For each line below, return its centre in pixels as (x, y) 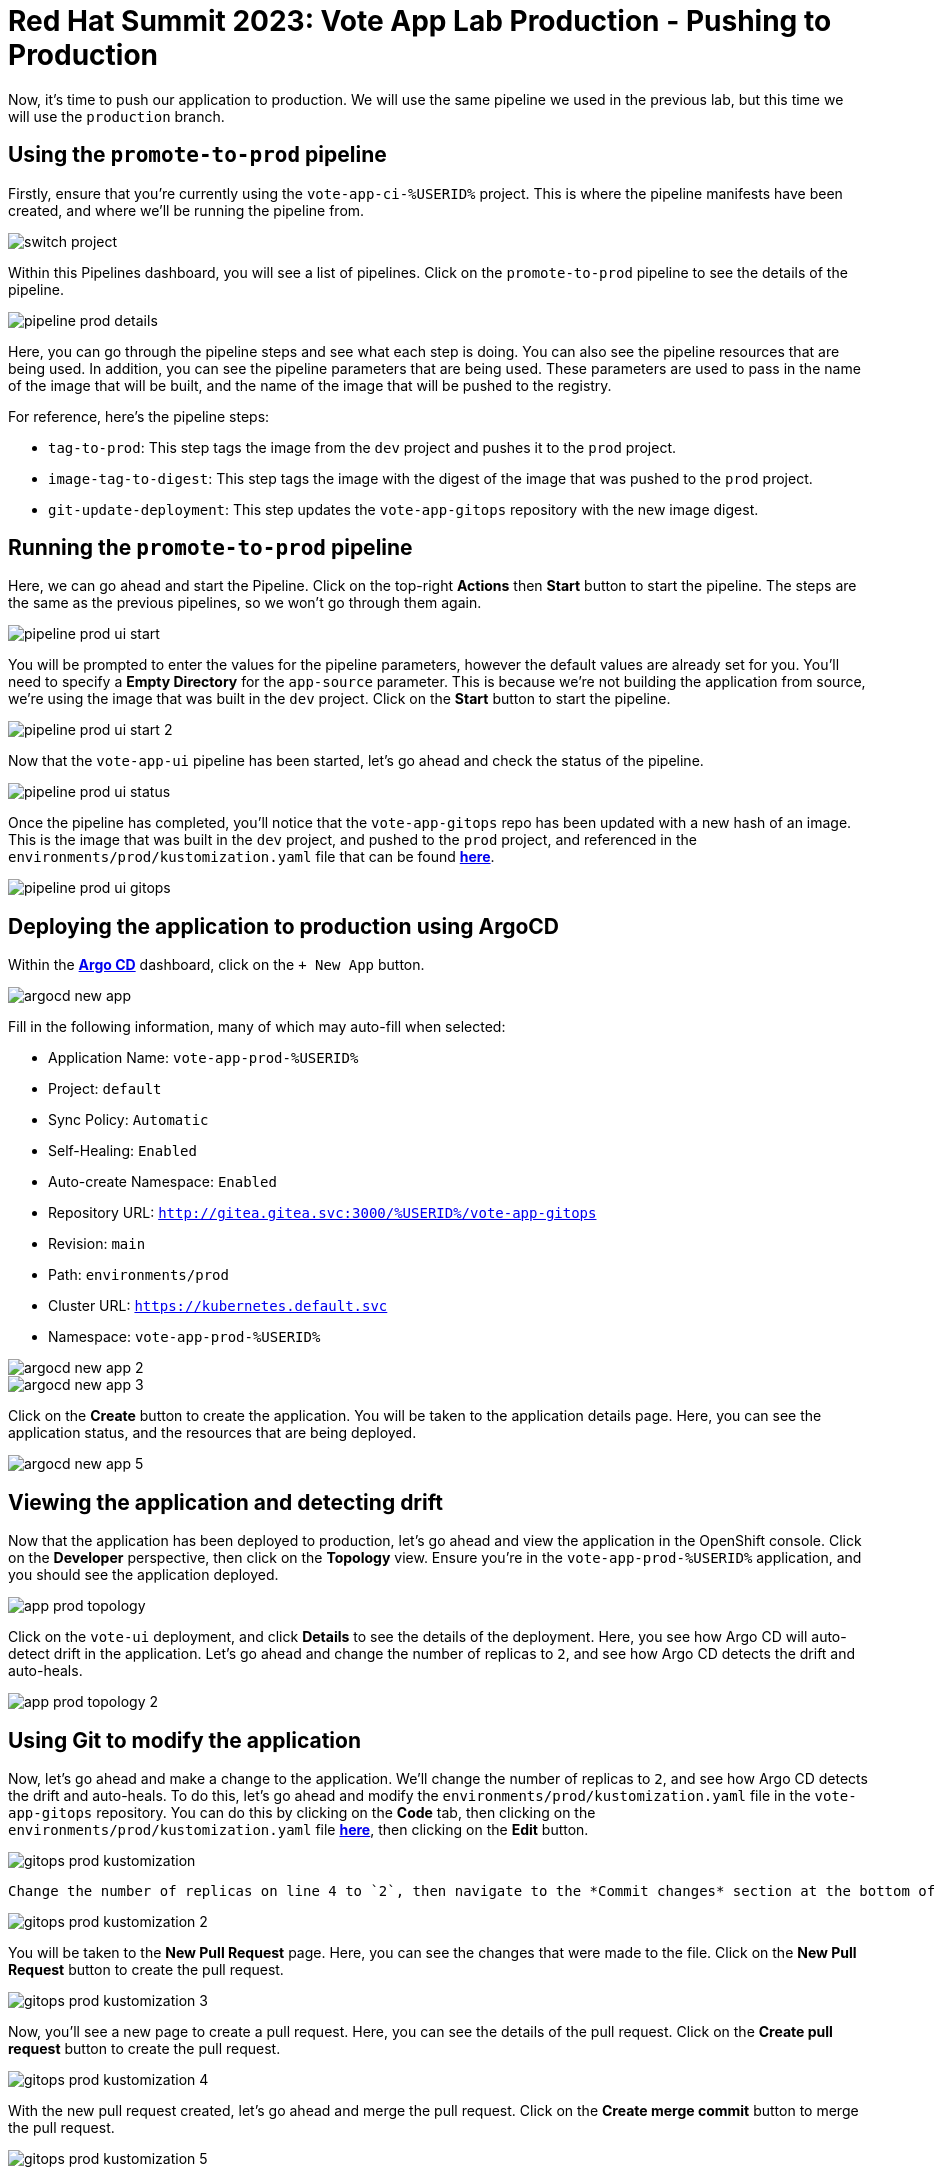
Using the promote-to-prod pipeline (197, 155)
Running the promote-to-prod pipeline (210, 548)
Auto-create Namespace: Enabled (162, 1182)
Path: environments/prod (138, 1275)
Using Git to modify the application (184, 1740)
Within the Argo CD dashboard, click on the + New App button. (216, 965)
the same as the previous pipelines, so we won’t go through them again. (245, 603)
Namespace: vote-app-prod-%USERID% (184, 1337)
